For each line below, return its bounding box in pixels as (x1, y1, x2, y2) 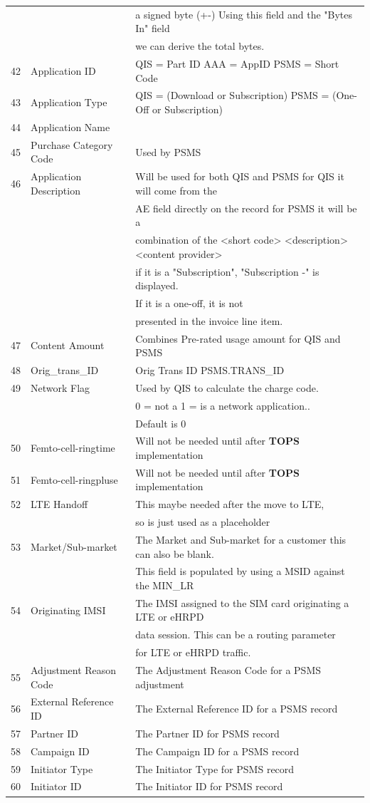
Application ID (31, 63, 96, 78)
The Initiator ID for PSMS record (135, 779, 283, 794)
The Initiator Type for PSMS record (135, 761, 295, 776)
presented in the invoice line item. (135, 313, 283, 328)
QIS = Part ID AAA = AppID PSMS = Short (135, 56, 339, 71)
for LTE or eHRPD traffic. (135, 645, 251, 660)
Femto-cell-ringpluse (31, 472, 118, 487)
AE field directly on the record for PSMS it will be (135, 200, 357, 215)
